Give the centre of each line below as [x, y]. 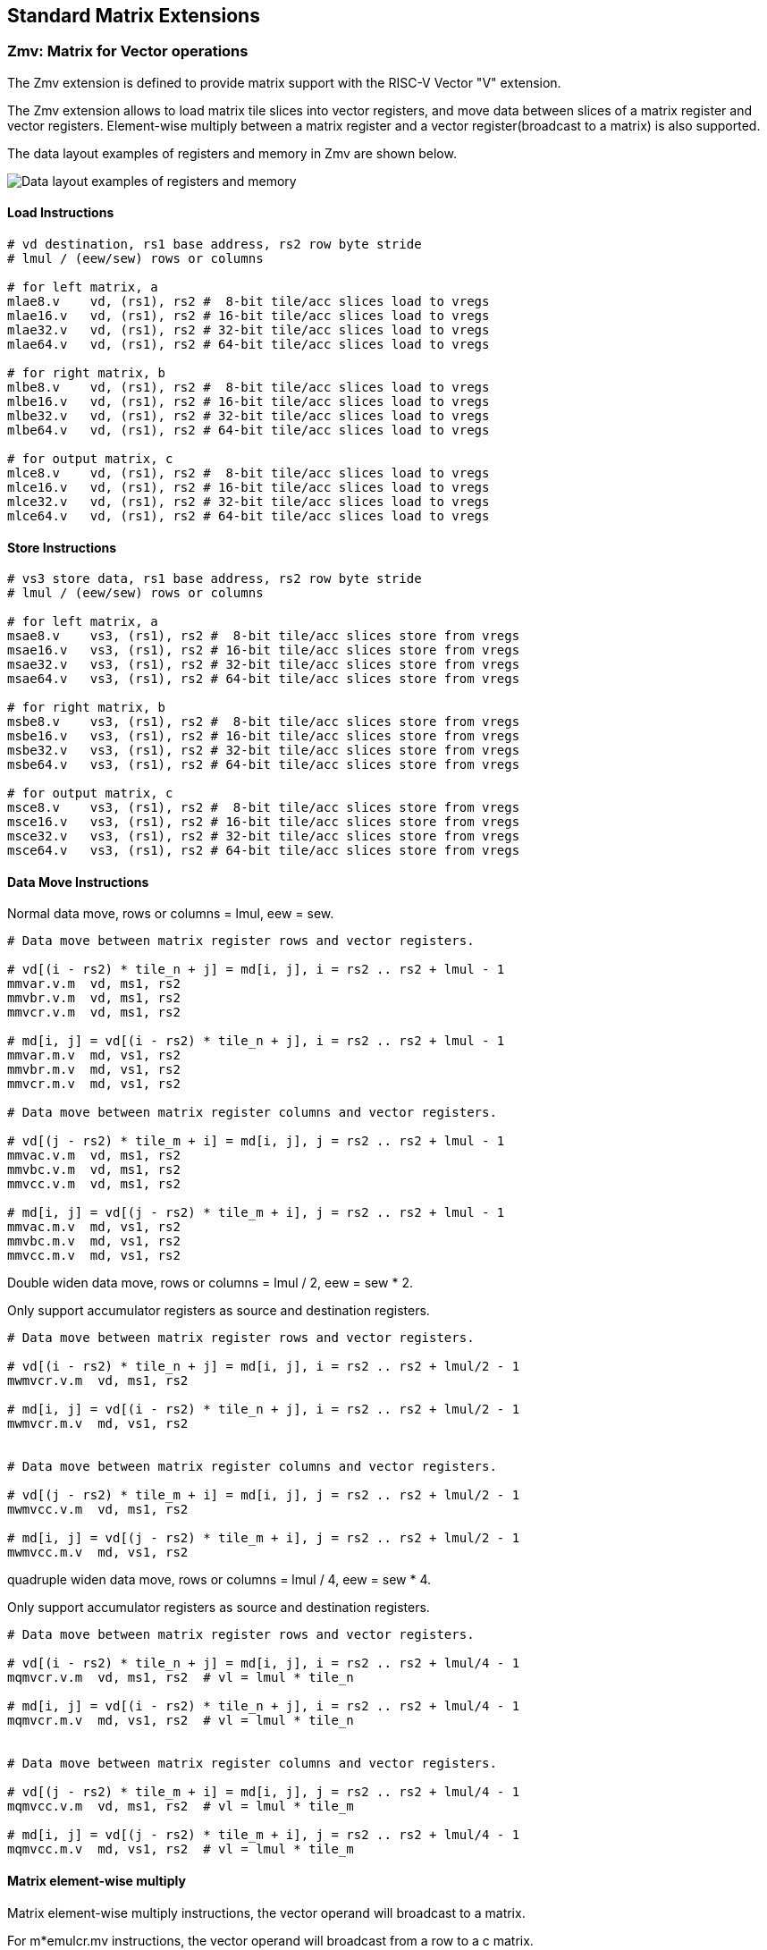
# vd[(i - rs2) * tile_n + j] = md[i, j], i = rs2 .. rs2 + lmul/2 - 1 [264, 1367]
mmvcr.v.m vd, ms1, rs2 [94, 1013]
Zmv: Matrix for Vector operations [128, 51]
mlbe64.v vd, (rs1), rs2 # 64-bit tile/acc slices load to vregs [249, 431]
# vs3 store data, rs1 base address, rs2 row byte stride [215, 579]
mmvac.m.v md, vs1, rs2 [94, 1227]
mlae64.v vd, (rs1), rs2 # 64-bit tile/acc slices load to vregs [249, 345]
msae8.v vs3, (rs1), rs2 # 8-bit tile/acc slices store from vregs [264, 636]
